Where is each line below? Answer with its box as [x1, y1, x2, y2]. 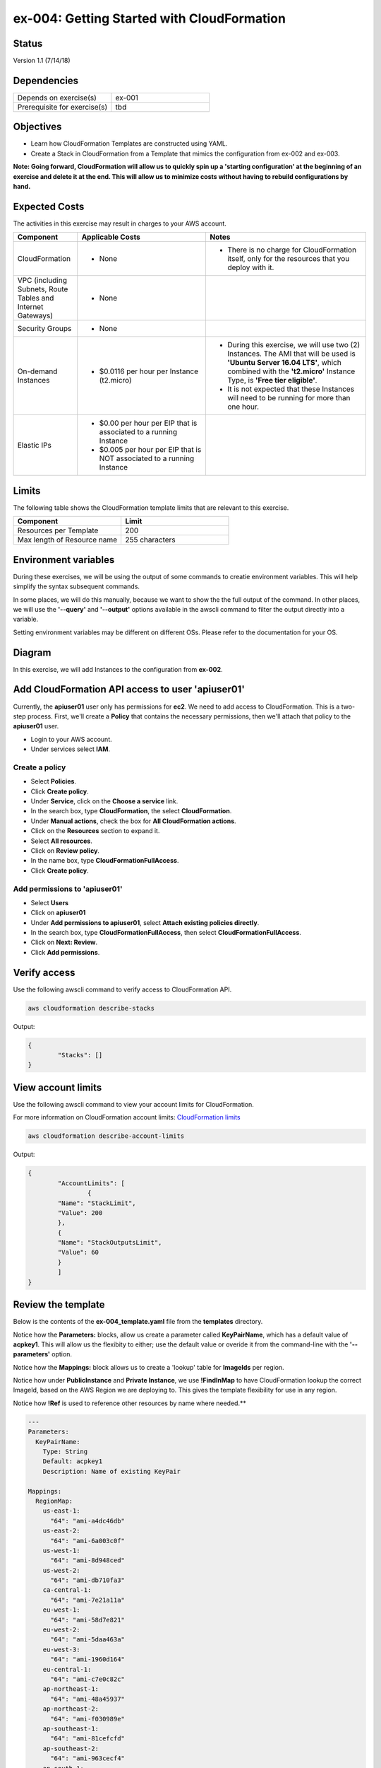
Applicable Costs [81, 232, 140, 242]
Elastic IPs [17, 441, 52, 450]
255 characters [124, 535, 176, 545]
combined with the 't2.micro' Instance [226, 366, 356, 376]
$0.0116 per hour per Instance [99, 366, 199, 376]
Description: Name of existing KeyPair [42, 1467, 181, 1475]
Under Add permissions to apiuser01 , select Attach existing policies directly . [30, 918, 260, 926]
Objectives [13, 121, 62, 133]
